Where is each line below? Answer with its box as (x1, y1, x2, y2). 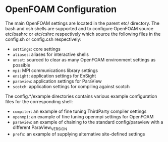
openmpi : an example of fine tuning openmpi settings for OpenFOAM (12, 113, 154, 119)
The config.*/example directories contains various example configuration (5, 93, 157, 99)
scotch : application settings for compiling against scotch (12, 83, 130, 89)
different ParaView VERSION (12, 124, 67, 131)
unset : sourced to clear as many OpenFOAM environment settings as (12, 56, 156, 62)
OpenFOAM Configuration (5, 4, 117, 15)
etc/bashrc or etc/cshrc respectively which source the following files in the (5, 31, 161, 37)
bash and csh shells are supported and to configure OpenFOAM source (5, 25, 154, 31)
